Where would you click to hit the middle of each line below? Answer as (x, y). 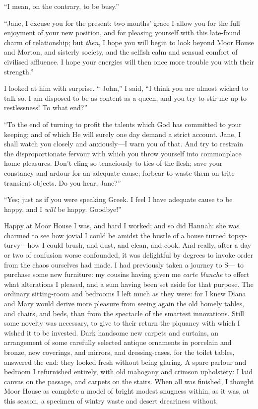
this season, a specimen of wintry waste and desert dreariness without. (111, 400)
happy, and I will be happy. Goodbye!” (63, 209)
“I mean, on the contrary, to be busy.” (62, 6)
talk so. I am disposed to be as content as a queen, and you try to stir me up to (125, 98)
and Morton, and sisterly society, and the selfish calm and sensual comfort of (121, 52)
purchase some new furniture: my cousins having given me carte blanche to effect (127, 274)
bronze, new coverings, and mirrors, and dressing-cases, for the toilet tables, (119, 352)
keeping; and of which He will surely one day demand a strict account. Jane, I (123, 134)
